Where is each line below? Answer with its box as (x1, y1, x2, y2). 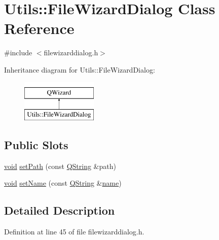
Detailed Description (4, 202, 115, 218)
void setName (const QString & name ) (4, 178, 122, 188)
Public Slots (4, 137, 68, 153)
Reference (4, 18, 75, 39)
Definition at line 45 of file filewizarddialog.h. (4, 226, 144, 237)
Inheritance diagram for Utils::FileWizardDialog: (4, 64, 155, 75)
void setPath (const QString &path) (4, 160, 116, 171)
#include (4, 47, 32, 58)
